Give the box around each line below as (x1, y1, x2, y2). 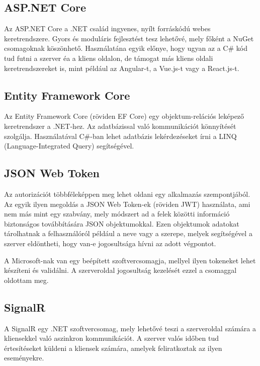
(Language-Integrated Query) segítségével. (4, 140, 134, 151)
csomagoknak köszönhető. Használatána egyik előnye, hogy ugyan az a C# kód (4, 43, 247, 53)
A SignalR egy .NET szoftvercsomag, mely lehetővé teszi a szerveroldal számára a (4, 323, 256, 333)
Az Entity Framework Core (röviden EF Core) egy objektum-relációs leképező (4, 111, 244, 121)
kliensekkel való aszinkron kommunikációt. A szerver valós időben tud (4, 333, 219, 343)
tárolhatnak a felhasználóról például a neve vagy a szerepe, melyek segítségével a (4, 228, 252, 239)
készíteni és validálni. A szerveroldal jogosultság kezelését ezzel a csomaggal (4, 265, 237, 275)
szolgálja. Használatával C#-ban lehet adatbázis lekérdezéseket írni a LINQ (4, 130, 237, 141)
